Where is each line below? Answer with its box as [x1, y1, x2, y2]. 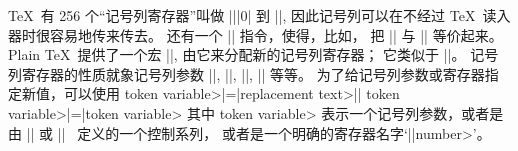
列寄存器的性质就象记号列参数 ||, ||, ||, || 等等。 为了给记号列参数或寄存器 [8, 63, 485, 84]
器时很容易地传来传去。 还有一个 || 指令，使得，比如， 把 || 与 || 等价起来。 [8, 24, 503, 45]
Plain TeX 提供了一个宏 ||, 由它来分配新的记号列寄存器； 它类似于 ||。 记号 [8, 44, 499, 65]
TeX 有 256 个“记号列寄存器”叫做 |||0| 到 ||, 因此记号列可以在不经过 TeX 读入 [8, 5, 511, 25]
